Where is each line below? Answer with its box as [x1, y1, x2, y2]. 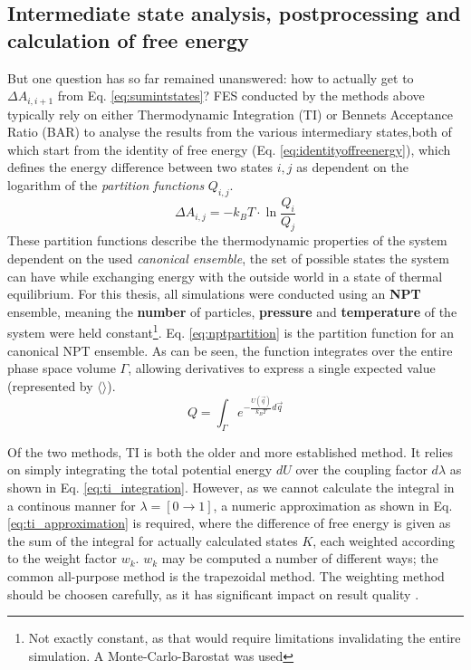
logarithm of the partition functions [7, 176, 205, 195]
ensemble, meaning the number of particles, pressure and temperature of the [7, 301, 457, 321]
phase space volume [7, 359, 116, 378]
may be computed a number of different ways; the [161, 549, 438, 568]
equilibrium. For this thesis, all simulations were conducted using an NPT [7, 284, 421, 303]
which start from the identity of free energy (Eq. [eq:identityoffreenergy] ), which [7, 139, 451, 158]
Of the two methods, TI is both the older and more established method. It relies [7, 442, 454, 461]
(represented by [7, 376, 93, 395]
